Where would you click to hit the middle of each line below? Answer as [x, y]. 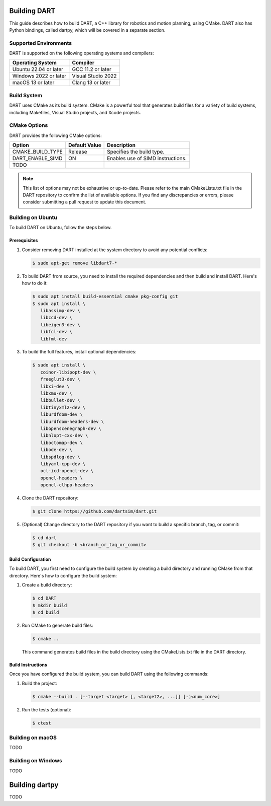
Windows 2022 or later [39, 76]
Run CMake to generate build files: [58, 625]
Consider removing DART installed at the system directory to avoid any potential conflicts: [115, 250]
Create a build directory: [47, 585]
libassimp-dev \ [60, 310]
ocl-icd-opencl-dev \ [67, 471]
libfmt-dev [54, 339]
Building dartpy [34, 785]
